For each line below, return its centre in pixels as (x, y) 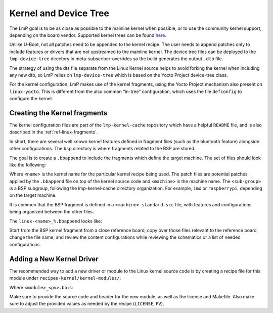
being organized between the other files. (52, 212)
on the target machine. (33, 195)
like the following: (28, 165)
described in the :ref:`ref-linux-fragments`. (54, 132)
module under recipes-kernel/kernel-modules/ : (65, 278)
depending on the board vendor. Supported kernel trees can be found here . (88, 35)
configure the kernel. (31, 99)
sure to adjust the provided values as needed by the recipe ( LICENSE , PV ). (87, 304)
